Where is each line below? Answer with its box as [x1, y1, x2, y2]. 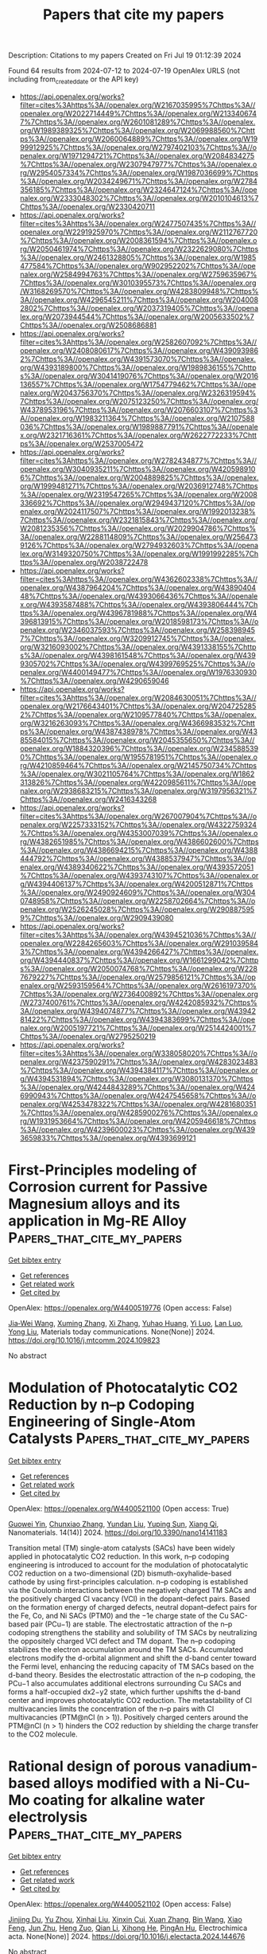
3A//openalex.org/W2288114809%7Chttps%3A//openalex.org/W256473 [19, 532, 258, 541]
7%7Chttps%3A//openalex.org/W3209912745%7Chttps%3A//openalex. [19, 634, 257, 643]
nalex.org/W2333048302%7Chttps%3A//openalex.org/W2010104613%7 [19, 193, 259, 202]
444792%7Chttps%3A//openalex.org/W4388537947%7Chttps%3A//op [19, 853, 257, 863]
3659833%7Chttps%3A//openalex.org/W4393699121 [19, 1133, 196, 1143]
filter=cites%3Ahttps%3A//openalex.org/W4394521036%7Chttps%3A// [19, 930, 257, 940]
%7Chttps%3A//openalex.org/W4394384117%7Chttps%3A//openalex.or [19, 1065, 258, 1075]
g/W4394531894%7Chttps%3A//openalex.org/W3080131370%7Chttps [19, 1073, 254, 1083]
